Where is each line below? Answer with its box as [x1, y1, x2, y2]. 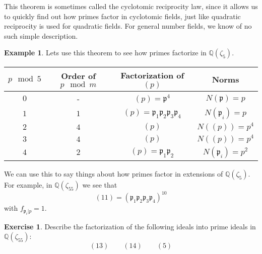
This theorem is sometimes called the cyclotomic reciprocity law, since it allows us [4, 1, 258, 11]
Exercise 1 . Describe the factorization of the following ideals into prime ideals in [4, 221, 256, 231]
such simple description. [4, 30, 78, 41]
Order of [61, 70, 96, 82]
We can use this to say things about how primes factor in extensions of [4, 168, 223, 179]
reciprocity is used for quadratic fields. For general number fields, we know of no [4, 21, 252, 31]
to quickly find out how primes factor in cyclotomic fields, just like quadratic [4, 11, 241, 21]
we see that [82, 179, 117, 190]
